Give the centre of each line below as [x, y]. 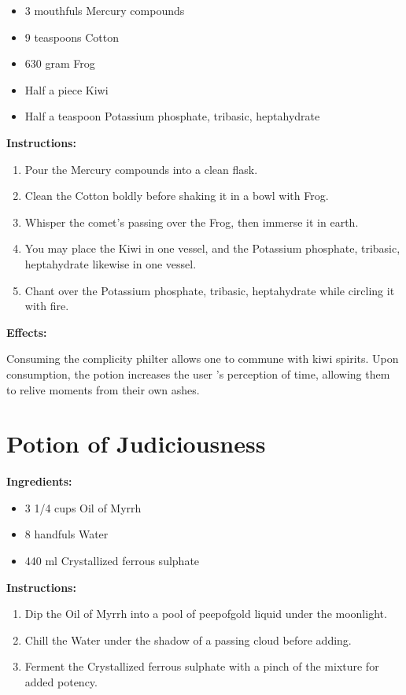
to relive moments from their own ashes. [103, 389]
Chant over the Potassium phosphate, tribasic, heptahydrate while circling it [210, 290]
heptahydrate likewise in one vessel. [111, 263]
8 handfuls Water [66, 534]
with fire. [47, 306]
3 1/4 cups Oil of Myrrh [83, 507]
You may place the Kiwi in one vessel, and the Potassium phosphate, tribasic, [212, 248]
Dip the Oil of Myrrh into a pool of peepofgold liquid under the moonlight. [206, 614]
